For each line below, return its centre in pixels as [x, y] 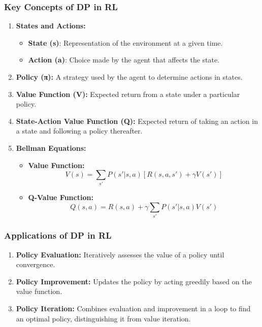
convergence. [36, 264]
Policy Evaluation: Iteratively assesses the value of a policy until [120, 254]
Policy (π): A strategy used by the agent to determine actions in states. [129, 77]
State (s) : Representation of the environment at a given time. [125, 42]
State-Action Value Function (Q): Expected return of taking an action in [137, 121]
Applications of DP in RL [58, 235]
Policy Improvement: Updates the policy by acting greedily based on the [134, 281]
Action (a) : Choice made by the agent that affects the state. [124, 60]
